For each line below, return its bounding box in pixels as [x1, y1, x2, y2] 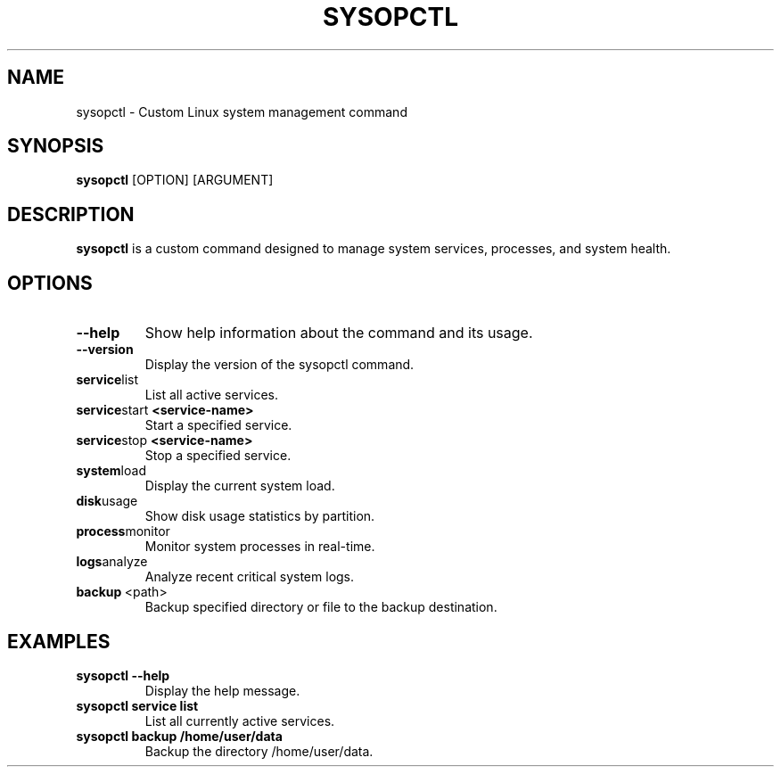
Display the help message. [144, 682, 300, 698]
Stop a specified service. [144, 448, 292, 464]
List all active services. [144, 387, 278, 403]
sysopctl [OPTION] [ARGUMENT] [76, 172, 274, 188]
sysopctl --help [76, 667, 170, 683]
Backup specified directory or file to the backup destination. [144, 599, 497, 615]
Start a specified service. [144, 417, 292, 433]
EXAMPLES [7, 630, 111, 653]
